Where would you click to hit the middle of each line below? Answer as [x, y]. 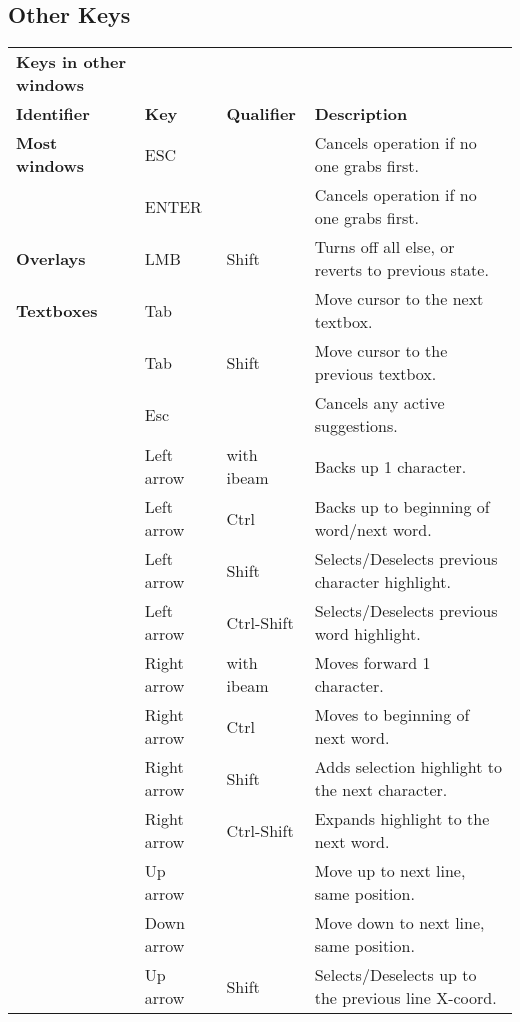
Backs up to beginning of [402, 507]
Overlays [51, 258]
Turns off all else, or [384, 247]
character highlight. [382, 582]
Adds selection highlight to [408, 767]
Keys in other [71, 62]
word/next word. [373, 530]
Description [361, 114]
